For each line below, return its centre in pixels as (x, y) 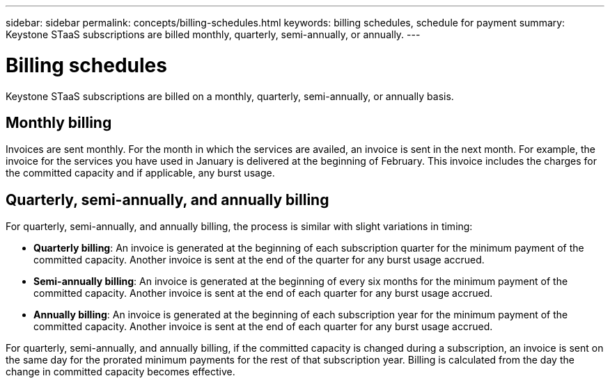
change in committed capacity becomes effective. (120, 372)
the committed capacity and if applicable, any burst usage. (140, 173)
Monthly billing (59, 122)
